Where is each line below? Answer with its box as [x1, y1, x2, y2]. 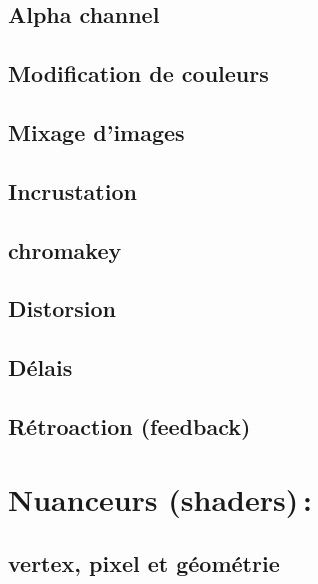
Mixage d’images [8, 116, 185, 147]
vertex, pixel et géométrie [8, 548, 280, 579]
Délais [8, 352, 73, 383]
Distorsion [8, 293, 116, 324]
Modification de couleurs [8, 58, 269, 89]
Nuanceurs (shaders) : [8, 479, 312, 520]
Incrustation [8, 175, 137, 206]
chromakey [8, 234, 122, 265]
